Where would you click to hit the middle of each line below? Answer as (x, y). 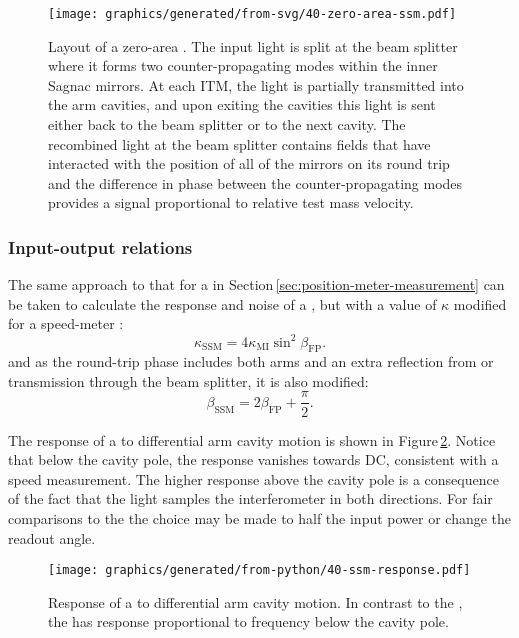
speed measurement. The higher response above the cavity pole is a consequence (253, 478)
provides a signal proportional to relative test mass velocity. (231, 202)
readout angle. (52, 537)
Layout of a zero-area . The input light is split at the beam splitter (253, 45)
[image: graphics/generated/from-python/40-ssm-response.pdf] (259, 570)
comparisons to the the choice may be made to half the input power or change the (260, 517)
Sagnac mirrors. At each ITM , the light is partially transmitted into (256, 84)
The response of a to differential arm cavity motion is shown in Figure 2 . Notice (252, 439)
